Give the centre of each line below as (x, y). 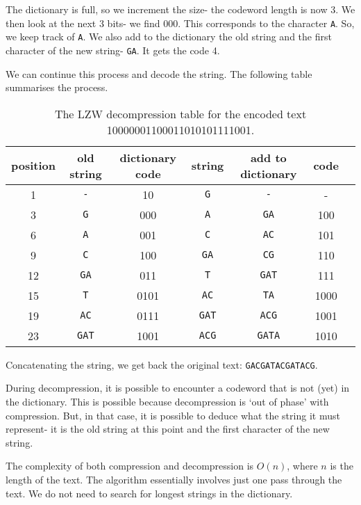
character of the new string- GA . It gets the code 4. (113, 50)
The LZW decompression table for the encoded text (180, 113)
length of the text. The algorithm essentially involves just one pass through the (174, 479)
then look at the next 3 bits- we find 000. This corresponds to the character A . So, (180, 23)
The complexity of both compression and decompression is (130, 466)
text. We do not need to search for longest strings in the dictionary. (149, 493)
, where (302, 466)
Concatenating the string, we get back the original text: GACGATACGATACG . (162, 364)
